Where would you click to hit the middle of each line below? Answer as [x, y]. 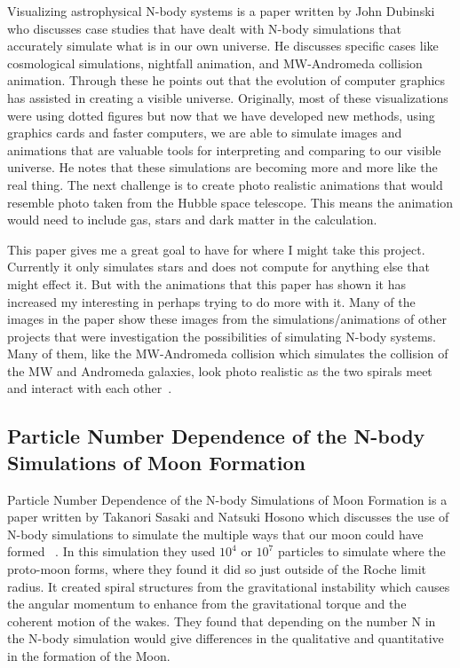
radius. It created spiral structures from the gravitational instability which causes [229, 586]
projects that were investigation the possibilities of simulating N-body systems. [222, 336]
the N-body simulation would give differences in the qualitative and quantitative [226, 638]
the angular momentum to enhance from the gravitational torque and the [207, 604]
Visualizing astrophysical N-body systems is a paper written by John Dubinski [221, 11]
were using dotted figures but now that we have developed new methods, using [221, 115]
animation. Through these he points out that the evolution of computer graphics [226, 80]
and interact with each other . [90, 388]
